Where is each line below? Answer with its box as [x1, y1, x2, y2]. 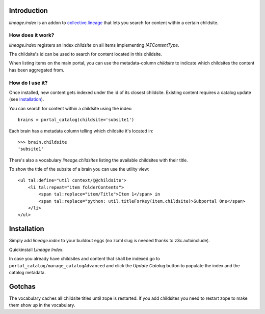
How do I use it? [9, 79, 48, 86]
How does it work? [9, 32, 54, 39]
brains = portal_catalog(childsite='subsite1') [18, 117, 134, 123]
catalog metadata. [9, 269, 46, 275]
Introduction [9, 6, 48, 15]
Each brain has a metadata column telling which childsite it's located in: [9, 128, 154, 134]
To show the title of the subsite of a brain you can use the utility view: [9, 166, 150, 172]
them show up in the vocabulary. [9, 302, 76, 308]
